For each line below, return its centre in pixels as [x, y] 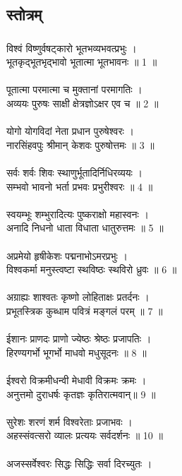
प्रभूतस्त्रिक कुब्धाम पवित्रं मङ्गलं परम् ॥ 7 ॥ [85, 310]
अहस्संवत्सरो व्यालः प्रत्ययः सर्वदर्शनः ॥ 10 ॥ [85, 435]
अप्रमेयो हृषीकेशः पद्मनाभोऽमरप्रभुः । [67, 255]
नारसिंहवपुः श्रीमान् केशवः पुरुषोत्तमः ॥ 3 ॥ [80, 144]
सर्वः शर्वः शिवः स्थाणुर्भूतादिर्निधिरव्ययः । [74, 173]
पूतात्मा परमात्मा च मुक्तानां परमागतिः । [74, 89]
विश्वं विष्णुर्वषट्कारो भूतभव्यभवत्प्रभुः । [72, 48]
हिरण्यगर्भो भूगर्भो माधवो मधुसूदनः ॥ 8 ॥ [77, 352]
